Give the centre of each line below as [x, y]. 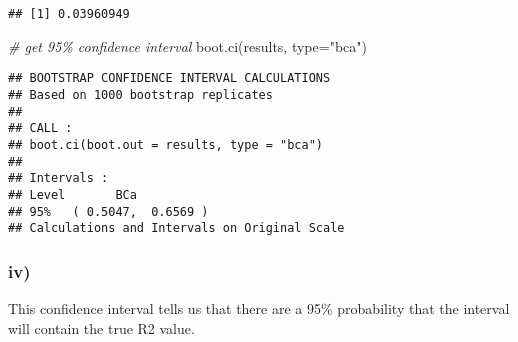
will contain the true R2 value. [101, 327]
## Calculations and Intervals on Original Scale [176, 228]
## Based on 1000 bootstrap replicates [140, 94]
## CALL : [40, 128]
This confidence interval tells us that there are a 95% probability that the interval [259, 308]
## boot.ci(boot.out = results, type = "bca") [165, 144]
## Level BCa [72, 194]
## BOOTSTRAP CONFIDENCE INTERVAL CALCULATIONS [169, 78]
